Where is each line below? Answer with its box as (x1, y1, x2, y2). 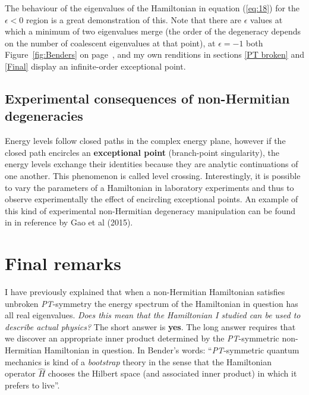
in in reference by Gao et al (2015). (5, 216, 133, 228)
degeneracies (5, 106, 83, 125)
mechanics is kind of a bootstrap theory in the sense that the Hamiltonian (5, 355, 272, 368)
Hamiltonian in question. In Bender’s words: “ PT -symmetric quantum (44, 344, 299, 356)
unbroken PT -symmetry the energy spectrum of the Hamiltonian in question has (5, 297, 298, 309)
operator (5, 367, 36, 380)
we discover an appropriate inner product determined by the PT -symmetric (5, 332, 279, 344)
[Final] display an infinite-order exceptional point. (5, 59, 186, 72)
